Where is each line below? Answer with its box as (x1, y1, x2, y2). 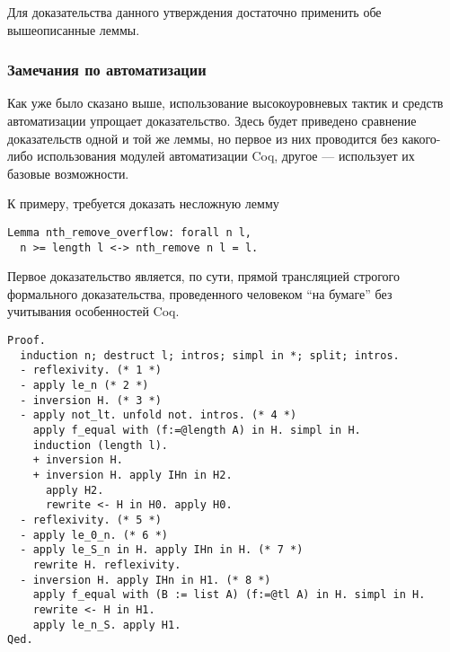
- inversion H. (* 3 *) (20, 393, 162, 407)
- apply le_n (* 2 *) (20, 379, 149, 392)
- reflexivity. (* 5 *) (20, 513, 162, 526)
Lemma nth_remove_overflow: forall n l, (7, 225, 252, 239)
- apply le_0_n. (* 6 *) (20, 528, 168, 542)
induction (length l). (32, 438, 168, 452)
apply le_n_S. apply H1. (32, 618, 181, 631)
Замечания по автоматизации (7, 58, 207, 81)
